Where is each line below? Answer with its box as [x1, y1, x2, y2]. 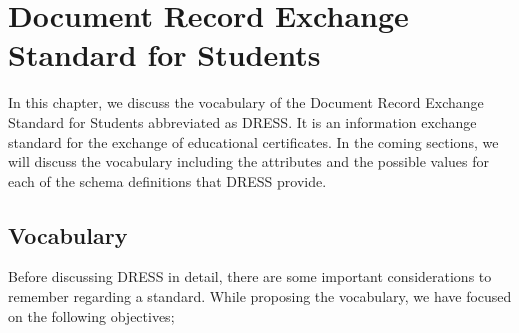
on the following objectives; [8, 305, 175, 326]
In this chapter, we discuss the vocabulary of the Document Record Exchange [8, 92, 484, 113]
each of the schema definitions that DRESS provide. [8, 170, 327, 191]
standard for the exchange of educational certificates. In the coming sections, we [8, 131, 499, 152]
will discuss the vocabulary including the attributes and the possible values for [8, 151, 489, 172]
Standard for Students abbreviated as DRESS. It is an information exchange [8, 111, 477, 132]
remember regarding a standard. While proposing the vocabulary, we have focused [8, 286, 512, 307]
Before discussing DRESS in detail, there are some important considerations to [8, 266, 492, 287]
